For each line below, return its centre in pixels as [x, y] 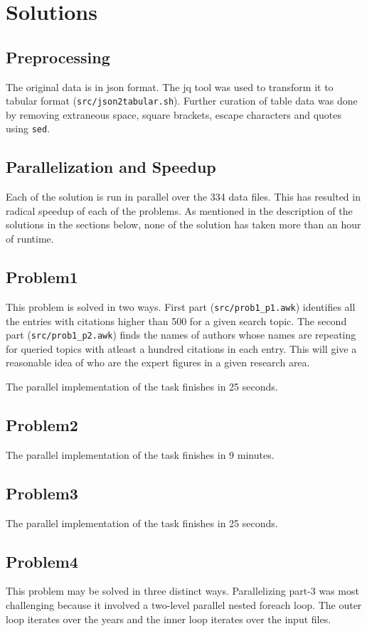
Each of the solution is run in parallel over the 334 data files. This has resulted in [183, 197]
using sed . [28, 128]
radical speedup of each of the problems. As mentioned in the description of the [179, 210]
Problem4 [42, 561]
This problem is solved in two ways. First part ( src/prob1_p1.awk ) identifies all [181, 306]
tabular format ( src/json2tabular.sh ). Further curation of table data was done [182, 101]
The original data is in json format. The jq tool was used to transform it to [170, 86]
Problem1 [42, 277]
